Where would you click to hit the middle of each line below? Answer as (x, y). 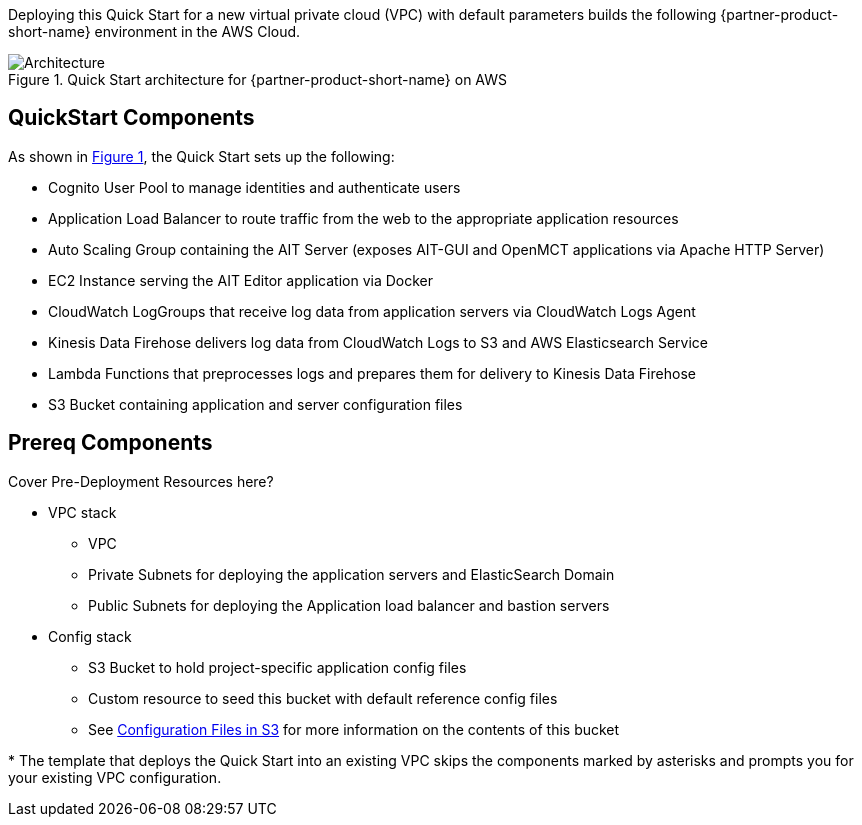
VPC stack (82, 512)
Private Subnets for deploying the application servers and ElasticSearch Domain (351, 574)
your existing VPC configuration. (115, 777)
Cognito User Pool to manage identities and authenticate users (254, 187)
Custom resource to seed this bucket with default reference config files (323, 698)
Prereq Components (110, 443)
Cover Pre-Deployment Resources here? (141, 481)
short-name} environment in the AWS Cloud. (154, 31)
